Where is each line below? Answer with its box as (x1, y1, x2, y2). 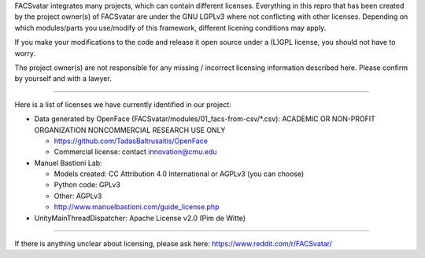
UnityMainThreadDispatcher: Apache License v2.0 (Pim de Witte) (34, 213, 246, 223)
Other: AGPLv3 (54, 191, 102, 201)
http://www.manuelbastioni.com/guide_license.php (54, 202, 220, 212)
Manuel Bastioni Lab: (34, 158, 102, 168)
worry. (14, 48, 35, 58)
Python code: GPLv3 (54, 180, 121, 190)
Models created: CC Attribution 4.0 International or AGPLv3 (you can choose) (54, 169, 305, 179)
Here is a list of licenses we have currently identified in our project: (14, 99, 231, 109)
